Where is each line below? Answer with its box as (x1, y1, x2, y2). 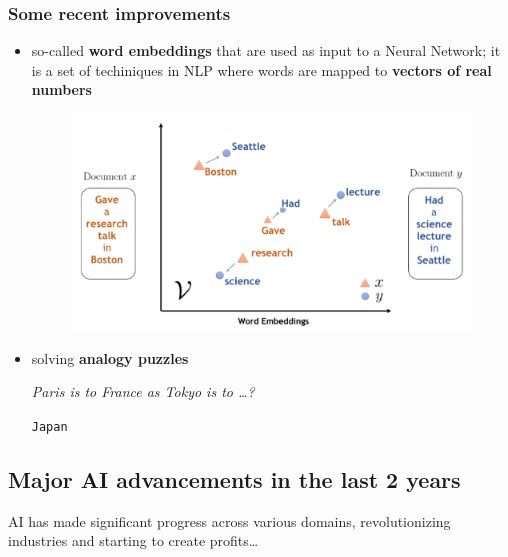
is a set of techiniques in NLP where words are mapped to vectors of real (31, 59, 492, 80)
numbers (31, 79, 92, 100)
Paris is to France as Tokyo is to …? (31, 381, 255, 402)
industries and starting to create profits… (8, 530, 259, 551)
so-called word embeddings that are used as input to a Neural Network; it (31, 40, 501, 61)
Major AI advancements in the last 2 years (8, 463, 461, 494)
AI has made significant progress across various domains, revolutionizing (8, 510, 451, 531)
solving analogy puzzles (31, 347, 189, 368)
